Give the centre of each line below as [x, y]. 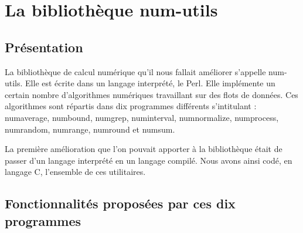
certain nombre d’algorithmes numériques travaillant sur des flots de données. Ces [151, 94]
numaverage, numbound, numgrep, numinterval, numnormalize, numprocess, [142, 117]
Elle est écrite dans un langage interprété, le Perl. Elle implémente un [150, 83]
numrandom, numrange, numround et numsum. [90, 129]
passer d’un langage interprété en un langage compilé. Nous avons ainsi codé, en [149, 160]
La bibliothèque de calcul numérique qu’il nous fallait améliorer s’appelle [135, 71]
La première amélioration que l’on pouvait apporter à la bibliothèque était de [144, 149]
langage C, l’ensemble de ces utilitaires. [75, 172]
